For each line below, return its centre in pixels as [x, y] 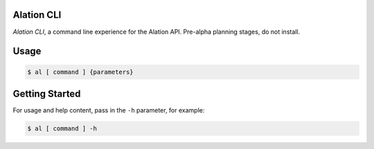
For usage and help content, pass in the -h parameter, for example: [109, 110]
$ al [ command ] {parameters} [81, 72]
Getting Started [47, 93]
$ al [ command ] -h [62, 129]
